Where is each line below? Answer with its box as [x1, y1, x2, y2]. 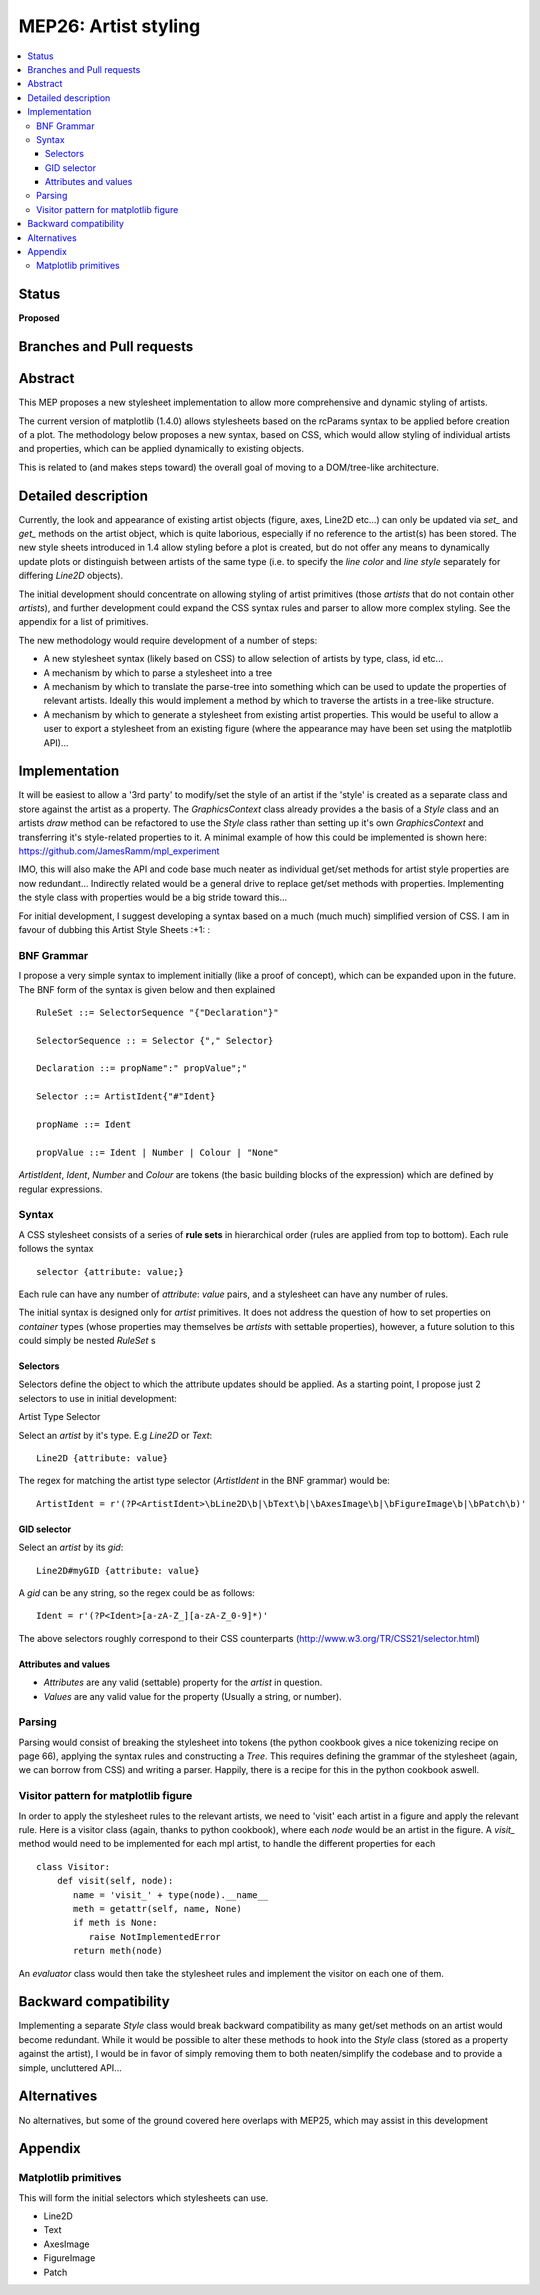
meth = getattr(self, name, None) [73, 1903, 242, 1914]
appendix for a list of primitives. [18, 616, 149, 628]
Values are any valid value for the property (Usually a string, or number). [43, 1690, 342, 1702]
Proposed [18, 312, 60, 324]
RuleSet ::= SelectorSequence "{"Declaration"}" [36, 1006, 279, 1018]
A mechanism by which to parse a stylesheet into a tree [43, 666, 273, 679]
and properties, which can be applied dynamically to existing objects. [18, 443, 305, 455]
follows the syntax [18, 1243, 94, 1255]
